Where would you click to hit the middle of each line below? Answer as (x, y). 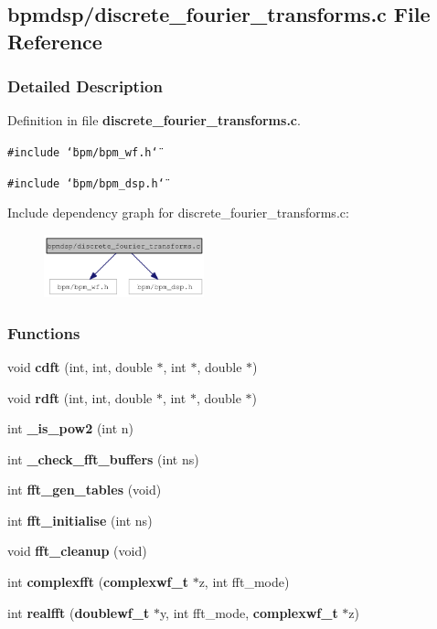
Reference (55, 41)
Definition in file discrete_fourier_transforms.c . (154, 120)
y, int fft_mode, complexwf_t (249, 612)
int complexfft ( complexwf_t (98, 582)
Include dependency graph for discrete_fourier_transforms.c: (178, 213)
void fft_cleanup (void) (77, 551)
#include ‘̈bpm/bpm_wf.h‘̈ (83, 152)
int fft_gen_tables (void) (85, 490)
